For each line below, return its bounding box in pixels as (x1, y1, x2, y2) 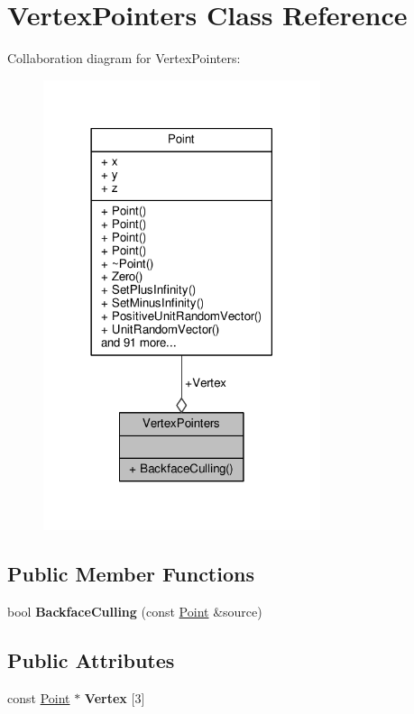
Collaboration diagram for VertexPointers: (7, 49, 241, 68)
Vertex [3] (84, 688, 145, 707)
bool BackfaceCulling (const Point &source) (7, 602, 262, 621)
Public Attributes (7, 646, 175, 674)
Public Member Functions (7, 560, 254, 588)
